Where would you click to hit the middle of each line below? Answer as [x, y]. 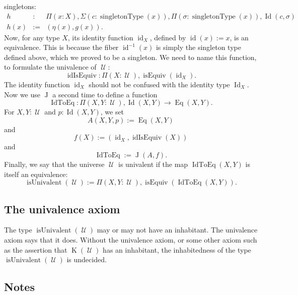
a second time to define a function [105, 94]
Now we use [22, 94]
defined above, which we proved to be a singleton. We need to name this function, [130, 57]
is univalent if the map [153, 164]
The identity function [37, 84]
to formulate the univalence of [50, 67]
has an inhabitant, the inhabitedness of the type [177, 249]
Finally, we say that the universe [54, 164]
